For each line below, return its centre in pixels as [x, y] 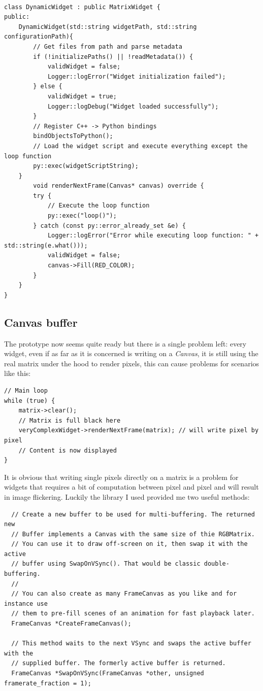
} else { [48, 87]
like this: [18, 373]
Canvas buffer [41, 322]
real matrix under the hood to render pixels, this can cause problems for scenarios [132, 363]
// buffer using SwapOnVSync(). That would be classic [106, 564]
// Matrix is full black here [70, 420]
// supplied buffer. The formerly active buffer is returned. [119, 663]
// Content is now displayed [68, 450]
